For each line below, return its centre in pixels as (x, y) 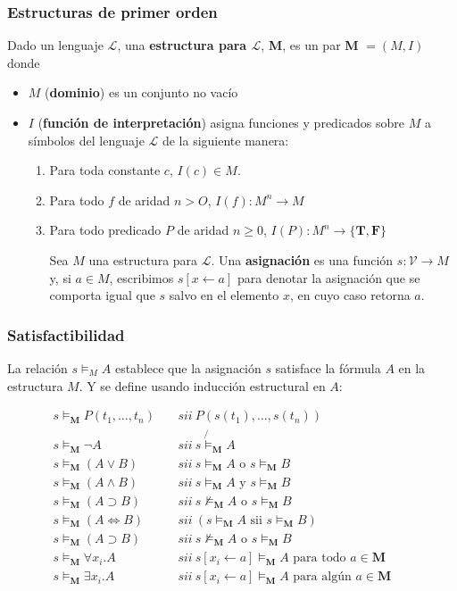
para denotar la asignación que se (329, 277)
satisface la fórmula (328, 367)
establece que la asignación (188, 367)
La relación (37, 367)
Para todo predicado (105, 230)
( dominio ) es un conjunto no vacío (141, 92)
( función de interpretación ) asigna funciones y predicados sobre (221, 122)
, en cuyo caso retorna (350, 295)
